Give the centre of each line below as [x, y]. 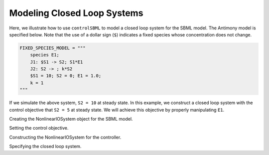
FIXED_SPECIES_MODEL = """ [53, 48]
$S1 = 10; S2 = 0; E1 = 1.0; [66, 76]
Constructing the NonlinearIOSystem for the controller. [65, 137]
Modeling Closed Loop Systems [76, 13]
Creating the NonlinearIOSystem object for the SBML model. [71, 119]
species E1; [45, 55]
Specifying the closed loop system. [45, 147]
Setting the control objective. [39, 128]
